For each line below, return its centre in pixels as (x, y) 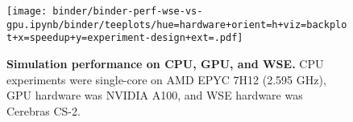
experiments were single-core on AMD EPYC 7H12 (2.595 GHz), (166, 79)
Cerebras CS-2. (44, 110)
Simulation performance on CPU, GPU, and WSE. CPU (165, 63)
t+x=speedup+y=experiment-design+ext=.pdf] (125, 38)
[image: (27, 11)
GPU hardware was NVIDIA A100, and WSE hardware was (155, 95)
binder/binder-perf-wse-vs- (128, 11)
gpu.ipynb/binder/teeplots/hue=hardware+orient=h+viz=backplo (177, 24)
